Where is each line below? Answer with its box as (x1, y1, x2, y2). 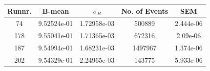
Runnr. (7, 5, 32, 16)
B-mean (42, 5, 69, 16)
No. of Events (121, 5, 168, 16)
